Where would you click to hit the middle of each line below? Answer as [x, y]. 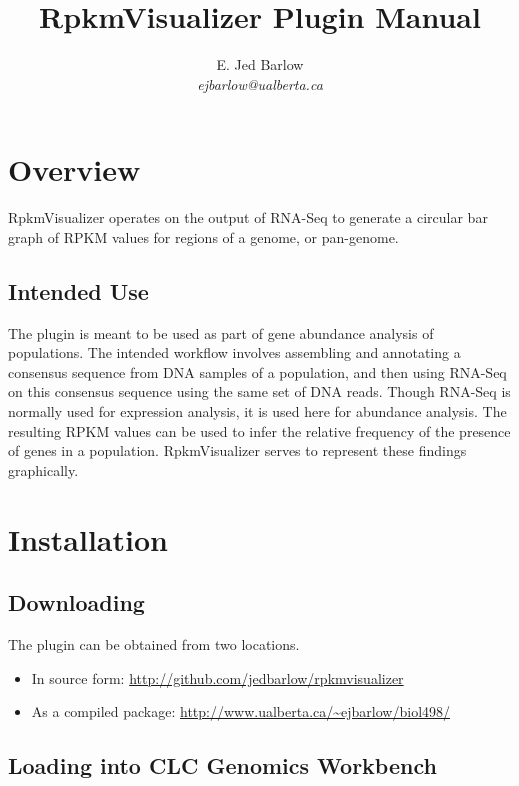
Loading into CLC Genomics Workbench [222, 765]
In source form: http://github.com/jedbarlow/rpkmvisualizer [217, 677]
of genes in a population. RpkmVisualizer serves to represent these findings [237, 450]
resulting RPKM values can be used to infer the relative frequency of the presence [259, 430]
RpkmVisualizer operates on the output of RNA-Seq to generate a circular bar [248, 217]
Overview [74, 169]
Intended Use [78, 290]
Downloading [76, 602]
